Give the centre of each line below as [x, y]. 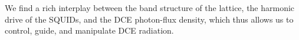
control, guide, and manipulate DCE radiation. [89, 30]
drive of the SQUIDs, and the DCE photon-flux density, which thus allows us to [149, 19]
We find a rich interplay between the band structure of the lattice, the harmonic [150, 8]
